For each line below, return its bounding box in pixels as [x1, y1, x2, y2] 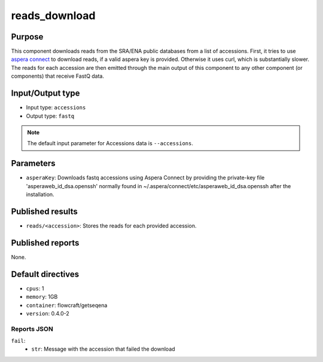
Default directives [11, 269, 80, 279]
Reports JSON [11, 324, 53, 333]
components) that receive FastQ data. [11, 72, 105, 80]
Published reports [11, 238, 80, 248]
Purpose [11, 32, 44, 42]
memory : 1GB [26, 293, 58, 300]
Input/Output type [11, 88, 80, 99]
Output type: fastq [26, 112, 75, 119]
